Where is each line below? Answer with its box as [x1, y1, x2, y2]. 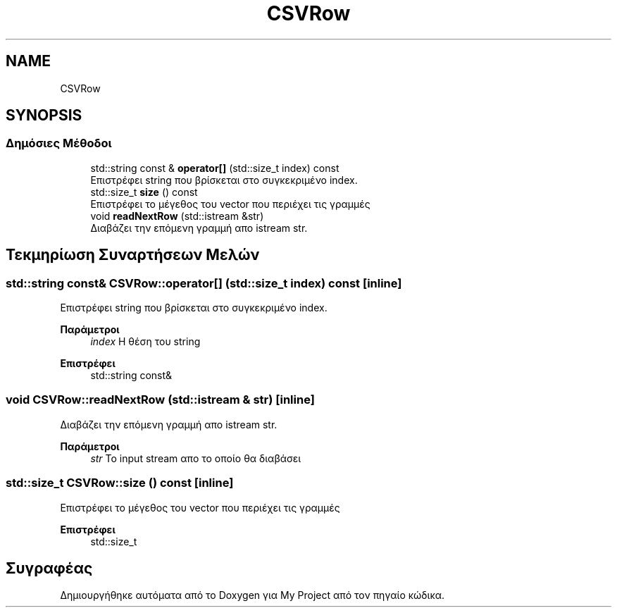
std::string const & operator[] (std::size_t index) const [90, 161, 339, 174]
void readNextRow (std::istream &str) [90, 209, 264, 222]
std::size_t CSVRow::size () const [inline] [6, 476, 234, 490]
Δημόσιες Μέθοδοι [6, 136, 112, 151]
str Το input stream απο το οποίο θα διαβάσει [90, 452, 301, 464]
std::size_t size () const [90, 185, 198, 198]
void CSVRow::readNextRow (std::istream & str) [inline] [6, 392, 315, 407]
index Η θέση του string [90, 335, 201, 348]
